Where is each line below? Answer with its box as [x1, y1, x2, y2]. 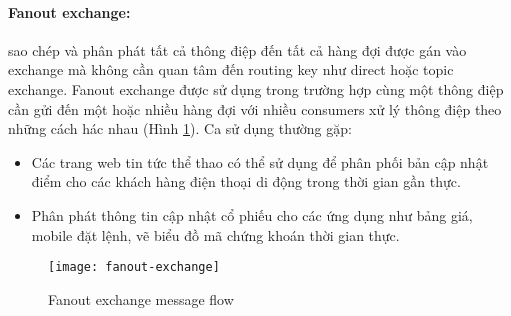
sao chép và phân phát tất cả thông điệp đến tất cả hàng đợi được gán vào [8, 39, 467, 60]
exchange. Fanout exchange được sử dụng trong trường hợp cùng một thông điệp [8, 78, 504, 99]
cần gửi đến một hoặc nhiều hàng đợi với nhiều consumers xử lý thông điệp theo [8, 98, 502, 119]
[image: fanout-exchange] [48, 260, 220, 275]
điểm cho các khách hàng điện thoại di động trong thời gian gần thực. [31, 171, 461, 192]
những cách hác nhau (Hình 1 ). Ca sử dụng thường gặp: [8, 118, 352, 139]
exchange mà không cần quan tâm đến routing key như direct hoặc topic [8, 59, 454, 80]
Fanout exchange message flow [48, 288, 234, 309]
